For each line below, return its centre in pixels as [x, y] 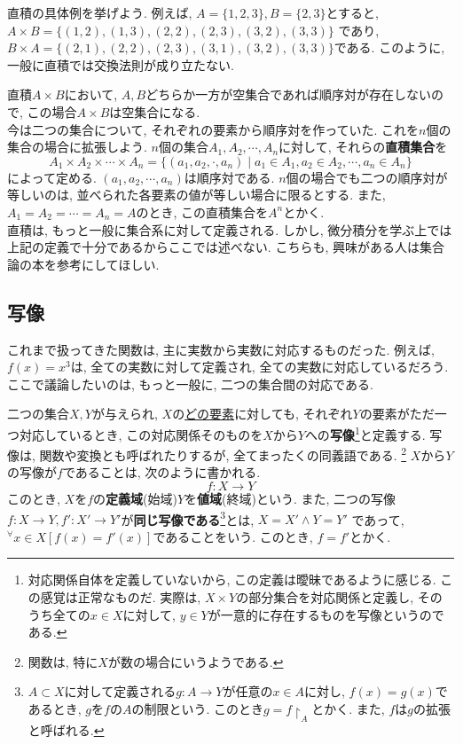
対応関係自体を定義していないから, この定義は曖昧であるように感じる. [232, 580]
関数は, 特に [63, 661]
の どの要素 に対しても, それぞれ [263, 414]
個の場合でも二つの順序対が [367, 177]
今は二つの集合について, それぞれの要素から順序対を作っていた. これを [213, 129]
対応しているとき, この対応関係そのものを [141, 434]
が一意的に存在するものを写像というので [326, 614]
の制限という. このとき [197, 708]
